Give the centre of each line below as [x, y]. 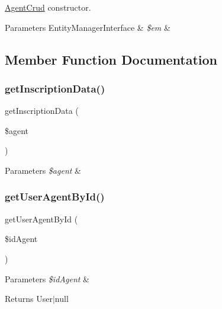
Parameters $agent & [43, 170]
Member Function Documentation [111, 59]
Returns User [29, 299]
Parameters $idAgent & [47, 278]
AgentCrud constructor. [48, 7]
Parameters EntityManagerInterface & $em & [88, 27]
